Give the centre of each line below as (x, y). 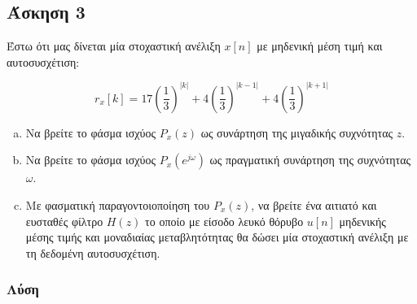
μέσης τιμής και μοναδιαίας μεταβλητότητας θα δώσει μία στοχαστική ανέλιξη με (217, 237)
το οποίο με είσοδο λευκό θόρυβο (224, 221)
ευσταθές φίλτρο (64, 221)
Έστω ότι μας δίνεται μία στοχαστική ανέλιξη (114, 46)
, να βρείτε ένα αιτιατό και (314, 205)
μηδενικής (362, 221)
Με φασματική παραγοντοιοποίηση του (118, 205)
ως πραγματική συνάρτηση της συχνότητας (310, 160)
